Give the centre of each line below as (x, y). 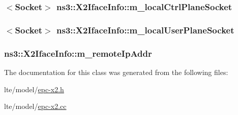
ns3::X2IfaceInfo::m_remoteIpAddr (78, 53)
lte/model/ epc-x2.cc (35, 106)
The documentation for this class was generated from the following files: (116, 72)
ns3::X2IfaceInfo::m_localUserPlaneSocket (145, 30)
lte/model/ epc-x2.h (34, 89)
